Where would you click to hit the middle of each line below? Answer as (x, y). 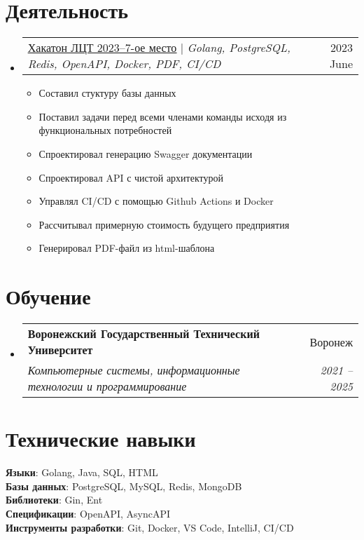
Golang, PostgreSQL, (239, 48)
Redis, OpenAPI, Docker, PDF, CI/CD (124, 64)
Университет (60, 350)
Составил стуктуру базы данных (107, 93)
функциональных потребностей (105, 130)
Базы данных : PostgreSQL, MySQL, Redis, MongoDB (124, 486)
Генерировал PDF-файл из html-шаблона (127, 248)
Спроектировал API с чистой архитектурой (131, 177)
